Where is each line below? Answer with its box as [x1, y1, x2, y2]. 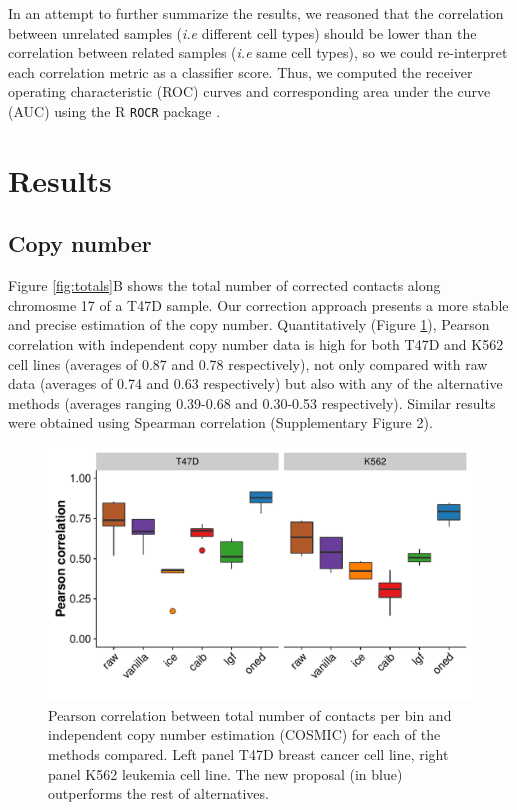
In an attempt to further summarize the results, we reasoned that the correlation [8, 3, 504, 23]
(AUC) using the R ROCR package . [8, 100, 221, 121]
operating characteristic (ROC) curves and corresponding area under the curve [8, 81, 491, 102]
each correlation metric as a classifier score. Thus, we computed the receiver [8, 61, 473, 82]
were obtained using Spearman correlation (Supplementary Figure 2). [8, 412, 433, 433]
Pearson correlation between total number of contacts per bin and [48, 704, 452, 725]
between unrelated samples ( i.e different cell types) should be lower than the [8, 22, 477, 43]
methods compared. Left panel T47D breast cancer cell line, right [48, 743, 449, 764]
